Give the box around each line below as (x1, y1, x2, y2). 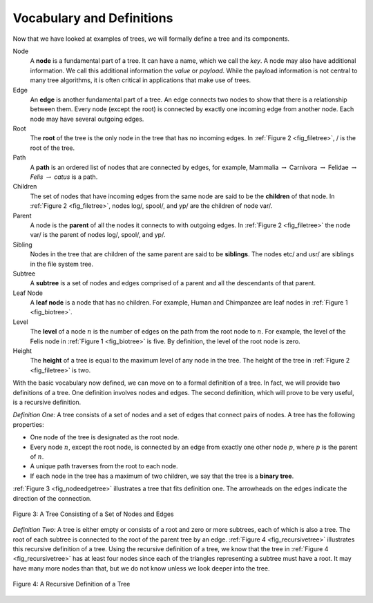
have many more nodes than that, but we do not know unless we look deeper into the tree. (12, 564, 270, 573)
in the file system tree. (30, 260, 94, 268)
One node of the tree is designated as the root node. (30, 433, 180, 441)
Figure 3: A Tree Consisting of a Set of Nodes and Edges (12, 510, 174, 518)
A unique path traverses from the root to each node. (30, 462, 178, 470)
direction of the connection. (12, 494, 92, 502)
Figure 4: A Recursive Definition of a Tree (12, 580, 131, 588)
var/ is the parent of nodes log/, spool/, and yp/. (30, 231, 166, 239)
